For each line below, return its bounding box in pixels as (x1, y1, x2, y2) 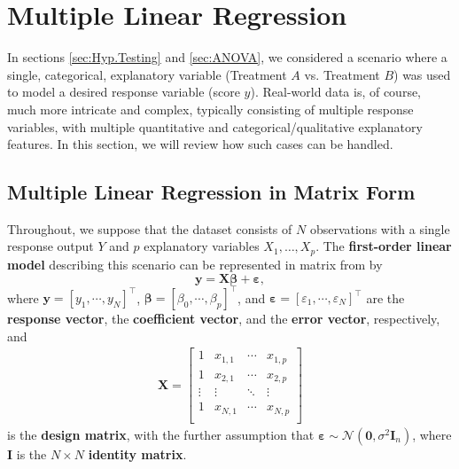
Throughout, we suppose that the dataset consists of (7, 219, 292, 238)
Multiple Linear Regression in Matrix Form (7, 178, 416, 206)
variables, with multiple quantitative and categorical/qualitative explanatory (7, 117, 423, 136)
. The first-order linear (315, 237, 452, 255)
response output (7, 237, 94, 255)
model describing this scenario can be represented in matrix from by (7, 254, 383, 273)
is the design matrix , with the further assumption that (7, 425, 315, 443)
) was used (393, 65, 451, 83)
